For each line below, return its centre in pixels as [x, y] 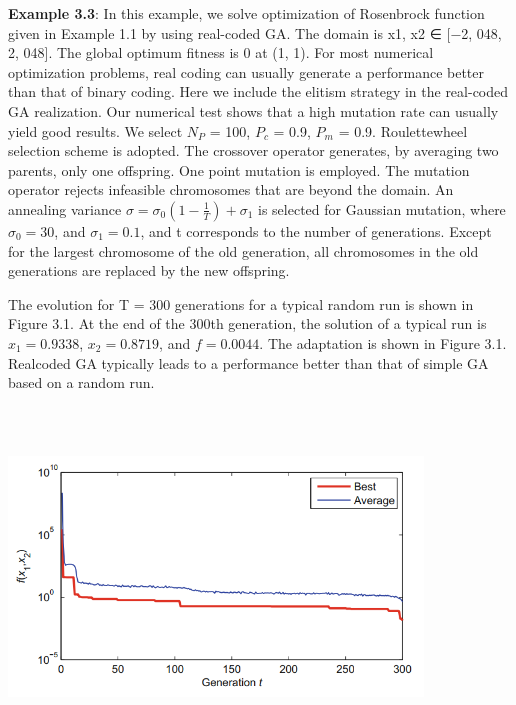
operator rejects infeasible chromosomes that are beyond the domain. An [231, 189]
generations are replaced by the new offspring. [149, 270]
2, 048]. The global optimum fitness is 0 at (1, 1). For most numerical [221, 52]
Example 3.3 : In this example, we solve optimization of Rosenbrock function [246, 13]
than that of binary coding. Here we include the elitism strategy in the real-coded [258, 91]
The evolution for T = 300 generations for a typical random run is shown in [241, 303]
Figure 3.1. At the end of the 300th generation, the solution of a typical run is [247, 323]
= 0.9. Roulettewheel [403, 130]
